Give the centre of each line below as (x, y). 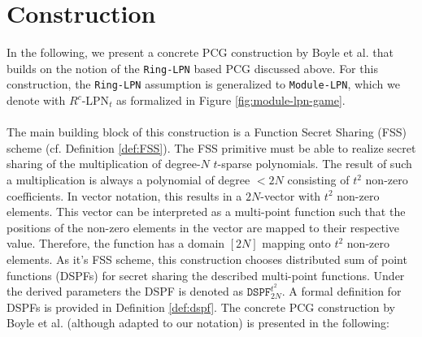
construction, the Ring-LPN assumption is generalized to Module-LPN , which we (203, 84)
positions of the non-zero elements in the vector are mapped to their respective (203, 227)
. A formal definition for (342, 291)
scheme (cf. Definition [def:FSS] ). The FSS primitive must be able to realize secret (211, 147)
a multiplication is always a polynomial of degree (128, 179)
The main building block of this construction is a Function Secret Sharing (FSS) (207, 132)
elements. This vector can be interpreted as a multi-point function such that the (206, 212)
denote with (36, 100)
